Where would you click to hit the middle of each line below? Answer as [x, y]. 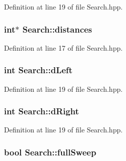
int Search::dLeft [38, 70]
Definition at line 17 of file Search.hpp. [63, 47]
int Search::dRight [41, 111]
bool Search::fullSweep [50, 152]
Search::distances [57, 29]
